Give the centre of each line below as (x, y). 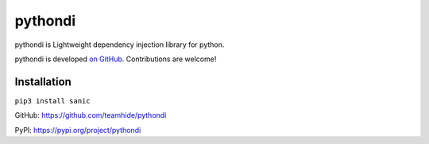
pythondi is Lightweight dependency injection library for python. (120, 45)
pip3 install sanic (52, 101)
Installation (43, 82)
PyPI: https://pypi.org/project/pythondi (78, 130)
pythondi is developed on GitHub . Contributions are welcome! (116, 59)
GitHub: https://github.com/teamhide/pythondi (91, 115)
